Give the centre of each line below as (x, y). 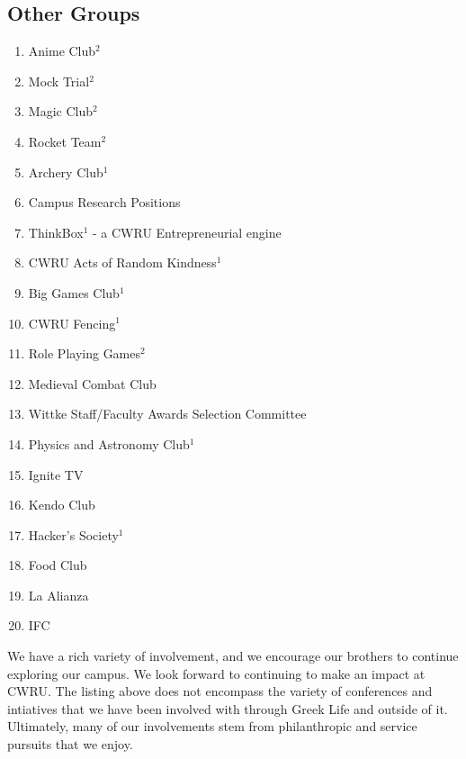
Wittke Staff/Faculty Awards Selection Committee (167, 414)
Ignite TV (56, 474)
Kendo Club (62, 505)
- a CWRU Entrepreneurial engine (187, 232)
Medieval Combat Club (92, 383)
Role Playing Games (85, 353)
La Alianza (58, 595)
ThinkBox (56, 232)
